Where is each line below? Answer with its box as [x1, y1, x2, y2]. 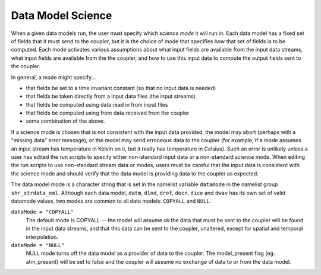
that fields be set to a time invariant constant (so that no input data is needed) [26, 84, 216, 91]
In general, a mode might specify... [11, 73, 96, 81]
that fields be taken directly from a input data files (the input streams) [26, 92, 196, 100]
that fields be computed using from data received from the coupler [26, 110, 190, 117]
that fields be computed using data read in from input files [26, 101, 168, 108]
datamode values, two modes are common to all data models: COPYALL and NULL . [11, 197, 212, 204]
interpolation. [26, 233, 59, 240]
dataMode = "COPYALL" [11, 209, 74, 216]
